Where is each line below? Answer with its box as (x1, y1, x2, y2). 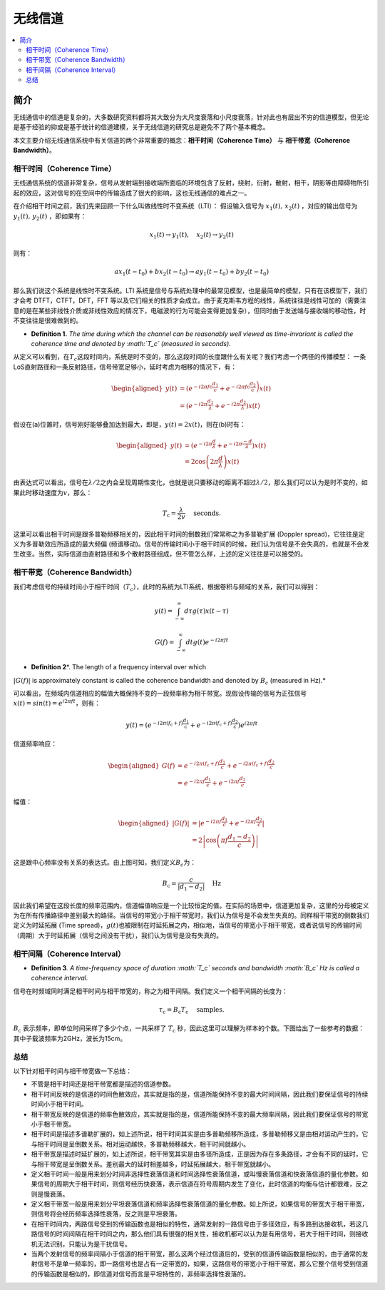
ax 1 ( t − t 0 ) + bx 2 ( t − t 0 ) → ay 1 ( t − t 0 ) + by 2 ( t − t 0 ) (114, 268, 269, 278)
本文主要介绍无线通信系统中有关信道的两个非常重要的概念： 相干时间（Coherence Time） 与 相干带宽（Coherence (13, 136, 351, 144)
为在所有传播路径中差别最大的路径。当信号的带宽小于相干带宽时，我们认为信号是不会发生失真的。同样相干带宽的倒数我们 (13, 911, 369, 920)
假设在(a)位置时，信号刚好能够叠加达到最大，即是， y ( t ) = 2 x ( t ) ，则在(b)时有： (13, 420, 246, 428)
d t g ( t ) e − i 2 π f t (185, 637, 229, 646)
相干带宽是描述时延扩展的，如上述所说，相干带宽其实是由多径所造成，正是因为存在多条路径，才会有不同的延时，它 (31, 1149, 369, 1159)
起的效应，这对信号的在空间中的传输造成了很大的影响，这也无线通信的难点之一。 (13, 188, 251, 197)
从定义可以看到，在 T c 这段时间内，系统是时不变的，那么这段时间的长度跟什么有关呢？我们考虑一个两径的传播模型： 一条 (13, 352, 366, 363)
